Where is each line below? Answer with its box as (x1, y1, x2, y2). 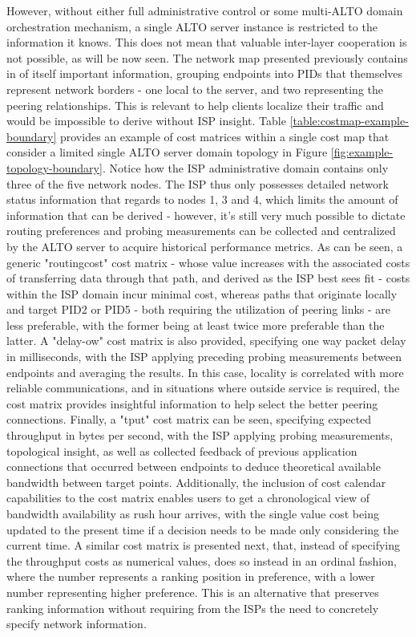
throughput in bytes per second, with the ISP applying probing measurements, (6, 427, 394, 444)
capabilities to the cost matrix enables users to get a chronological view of (6, 489, 370, 506)
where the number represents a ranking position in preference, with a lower (6, 568, 375, 585)
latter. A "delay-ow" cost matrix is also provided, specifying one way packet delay (6, 332, 406, 349)
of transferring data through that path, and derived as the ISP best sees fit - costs (6, 270, 410, 286)
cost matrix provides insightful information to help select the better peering (6, 395, 378, 412)
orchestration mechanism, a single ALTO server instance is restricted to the (6, 18, 378, 34)
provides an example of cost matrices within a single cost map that (59, 128, 390, 144)
